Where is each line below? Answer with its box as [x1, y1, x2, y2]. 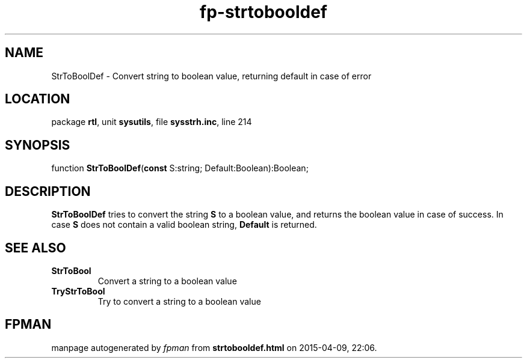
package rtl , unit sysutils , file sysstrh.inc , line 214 [51, 117, 252, 127]
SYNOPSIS [5, 137, 70, 153]
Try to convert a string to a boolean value [97, 296, 261, 307]
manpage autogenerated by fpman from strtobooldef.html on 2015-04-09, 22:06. [51, 342, 377, 353]
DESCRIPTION [5, 183, 91, 199]
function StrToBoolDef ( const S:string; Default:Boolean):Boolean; [51, 163, 309, 174]
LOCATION [5, 91, 70, 107]
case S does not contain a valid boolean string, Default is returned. [51, 219, 317, 230]
